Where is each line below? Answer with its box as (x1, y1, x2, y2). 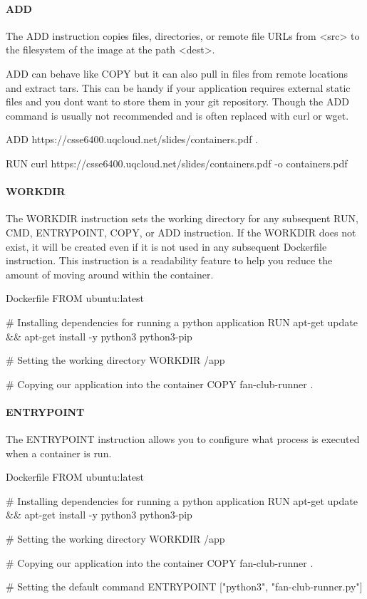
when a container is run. (6, 445, 112, 460)
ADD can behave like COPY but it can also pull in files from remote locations (6, 66, 348, 80)
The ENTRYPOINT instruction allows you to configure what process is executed (6, 432, 360, 447)
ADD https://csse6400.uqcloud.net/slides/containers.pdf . (6, 132, 259, 147)
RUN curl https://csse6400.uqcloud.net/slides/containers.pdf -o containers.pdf (6, 155, 348, 170)
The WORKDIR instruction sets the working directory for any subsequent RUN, (6, 211, 358, 226)
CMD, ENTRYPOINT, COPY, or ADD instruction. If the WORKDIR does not (6, 224, 356, 239)
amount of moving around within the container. (6, 266, 214, 281)
